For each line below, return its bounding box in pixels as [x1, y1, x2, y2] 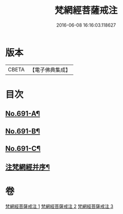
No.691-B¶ [5, 127, 40, 135]
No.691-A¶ [5, 109, 40, 118]
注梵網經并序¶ [5, 163, 50, 172]
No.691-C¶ [5, 144, 41, 153]
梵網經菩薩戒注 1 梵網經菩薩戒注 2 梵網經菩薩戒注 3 [5, 203, 114, 209]
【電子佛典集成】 [29, 66, 71, 73]
